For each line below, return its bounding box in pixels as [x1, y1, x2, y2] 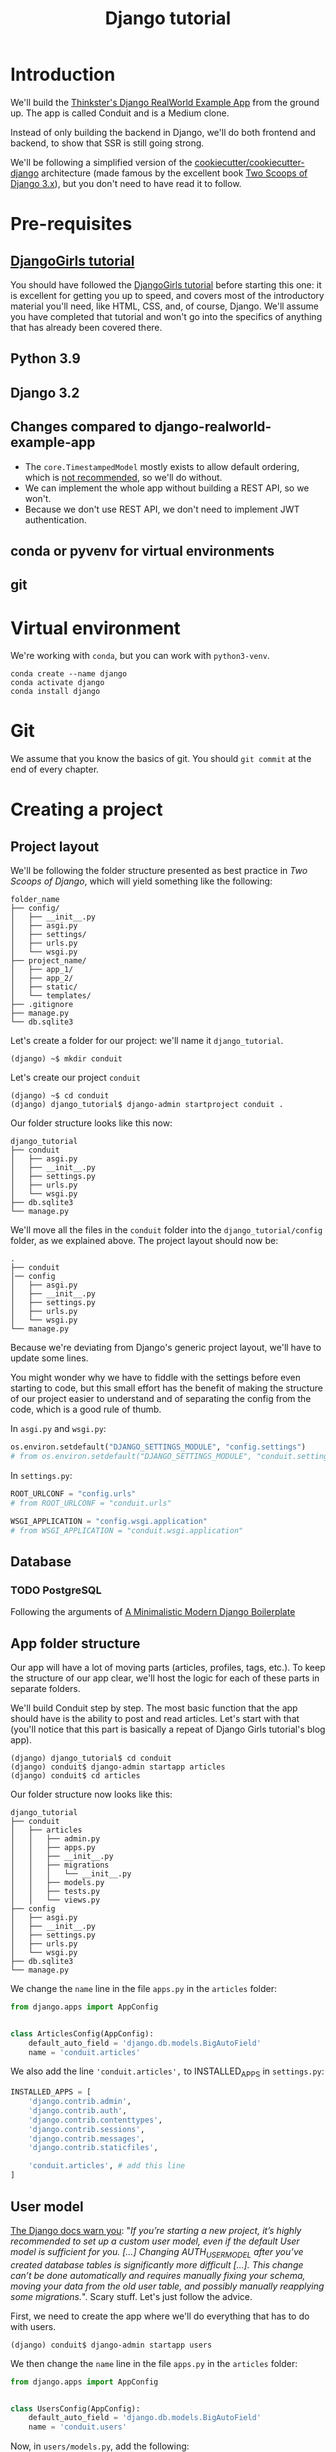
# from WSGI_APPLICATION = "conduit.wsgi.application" [10, 1525, 244, 1536]
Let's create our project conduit [10, 1072, 142, 1084]
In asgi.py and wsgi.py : [10, 1423, 107, 1435]
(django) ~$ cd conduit [10, 1091, 110, 1101]
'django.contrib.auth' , [28, 2105, 128, 2116]
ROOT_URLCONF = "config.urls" [10, 1488, 137, 1499]
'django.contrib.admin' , [28, 2097, 132, 2107]
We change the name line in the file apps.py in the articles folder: [10, 1982, 278, 1994]
